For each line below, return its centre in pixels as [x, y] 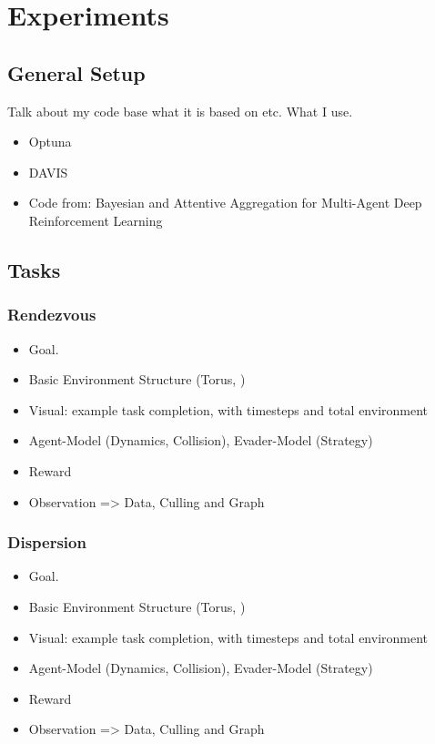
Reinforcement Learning [96, 220]
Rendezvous [52, 315]
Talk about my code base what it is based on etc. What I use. [180, 111]
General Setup [76, 72]
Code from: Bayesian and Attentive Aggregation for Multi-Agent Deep [225, 203]
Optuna [50, 142]
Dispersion [47, 542]
